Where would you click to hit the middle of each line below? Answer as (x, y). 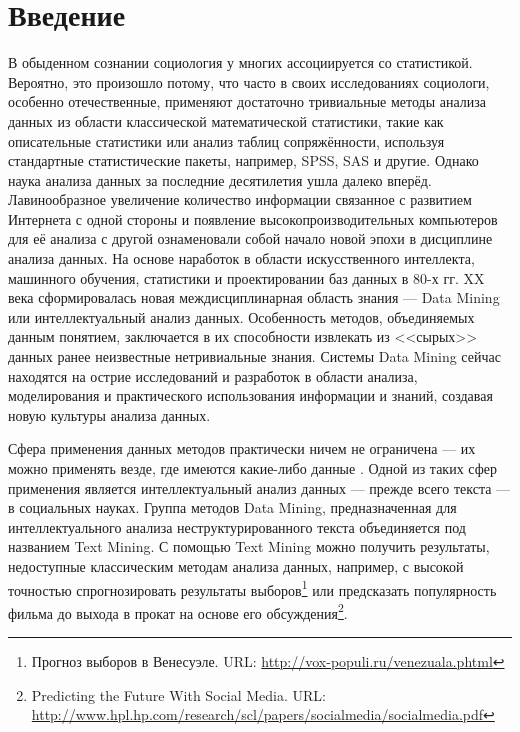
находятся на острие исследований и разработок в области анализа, (213, 375)
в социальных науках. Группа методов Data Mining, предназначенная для (232, 507)
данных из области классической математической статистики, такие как (226, 120)
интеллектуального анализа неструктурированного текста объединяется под (237, 526)
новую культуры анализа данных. (109, 414)
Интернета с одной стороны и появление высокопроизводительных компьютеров (253, 218)
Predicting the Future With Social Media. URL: (178, 694)
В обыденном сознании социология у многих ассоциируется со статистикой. (240, 62)
